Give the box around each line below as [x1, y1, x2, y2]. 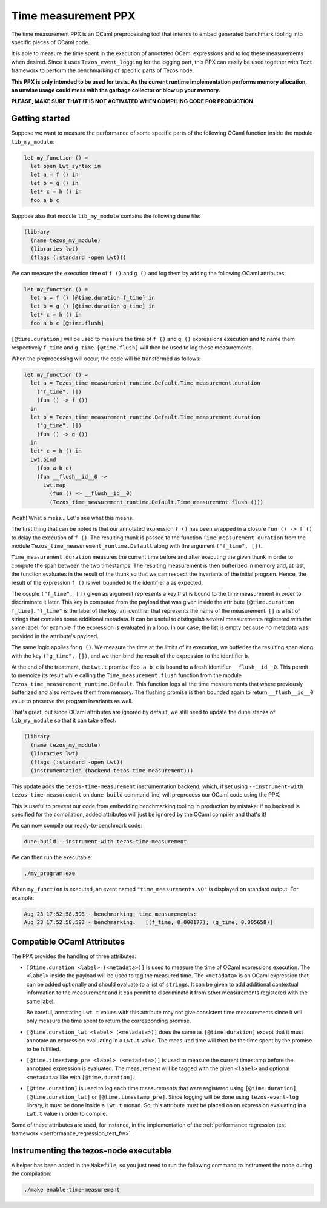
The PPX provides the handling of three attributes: [11, 953, 136, 960]
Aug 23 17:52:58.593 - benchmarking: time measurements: [24, 910, 197, 917]
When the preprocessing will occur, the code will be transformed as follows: [11, 355, 201, 362]
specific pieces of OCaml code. [11, 38, 90, 46]
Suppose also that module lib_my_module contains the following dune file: [11, 212, 201, 220]
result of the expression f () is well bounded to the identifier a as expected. [11, 579, 203, 586]
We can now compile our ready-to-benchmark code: [11, 822, 142, 829]
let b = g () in [30, 180, 79, 186]
